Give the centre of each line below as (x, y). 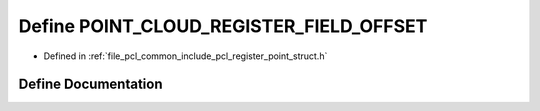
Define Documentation (90, 84)
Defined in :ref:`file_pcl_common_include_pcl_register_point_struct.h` (185, 56)
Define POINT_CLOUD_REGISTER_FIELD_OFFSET (223, 26)
